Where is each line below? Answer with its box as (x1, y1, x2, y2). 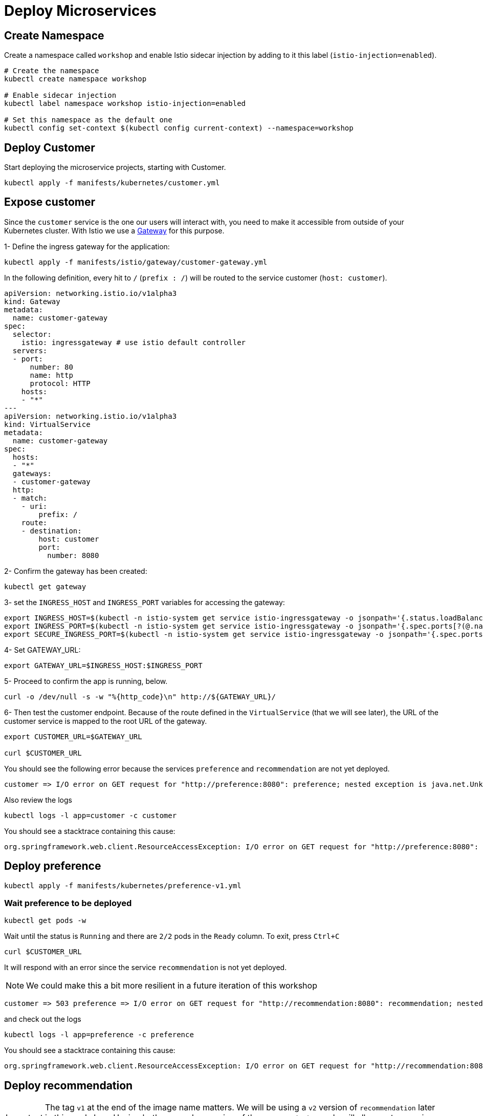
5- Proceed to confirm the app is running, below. (4, 676, 168, 685)
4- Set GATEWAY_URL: (4, 645, 81, 654)
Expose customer (4, 196, 96, 209)
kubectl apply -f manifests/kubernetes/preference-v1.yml (4, 881, 241, 890)
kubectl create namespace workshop (4, 75, 147, 83)
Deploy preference (4, 860, 101, 873)
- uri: (21, 502, 48, 510)
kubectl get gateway (4, 582, 86, 591)
